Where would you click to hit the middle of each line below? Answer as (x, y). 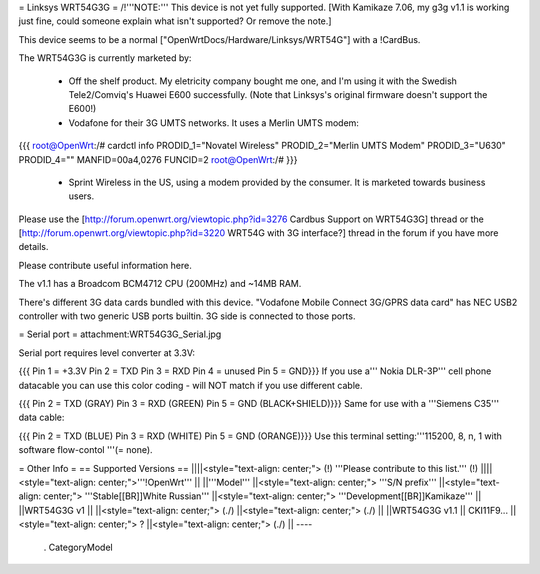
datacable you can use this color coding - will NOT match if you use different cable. (190, 385)
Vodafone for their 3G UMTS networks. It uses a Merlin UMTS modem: (214, 122)
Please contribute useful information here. (105, 265)
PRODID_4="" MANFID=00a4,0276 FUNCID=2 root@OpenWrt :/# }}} (158, 159)
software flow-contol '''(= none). (86, 450)
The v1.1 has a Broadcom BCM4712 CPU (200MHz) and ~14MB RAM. (160, 284)
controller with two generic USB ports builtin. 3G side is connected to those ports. (187, 316)
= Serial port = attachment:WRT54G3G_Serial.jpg (120, 334)
